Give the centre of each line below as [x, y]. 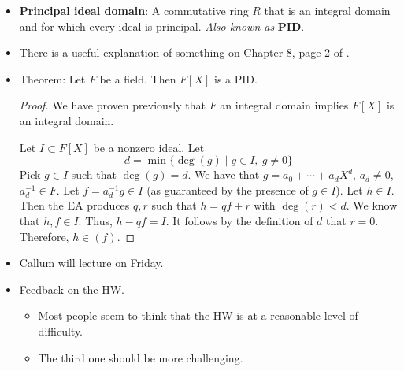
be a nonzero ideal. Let [149, 147]
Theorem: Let [52, 78]
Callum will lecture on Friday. [91, 263]
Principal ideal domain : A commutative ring [134, 10]
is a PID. [236, 78]
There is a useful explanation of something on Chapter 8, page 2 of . [184, 52]
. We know [372, 205]
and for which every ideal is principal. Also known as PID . [162, 26]
